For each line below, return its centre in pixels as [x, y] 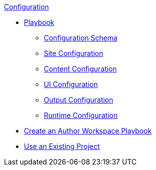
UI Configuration [71, 84]
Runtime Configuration [81, 115]
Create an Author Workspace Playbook [88, 131]
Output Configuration [79, 100]
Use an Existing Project [62, 146]
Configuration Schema [81, 38]
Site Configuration [74, 53]
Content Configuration [80, 69]
